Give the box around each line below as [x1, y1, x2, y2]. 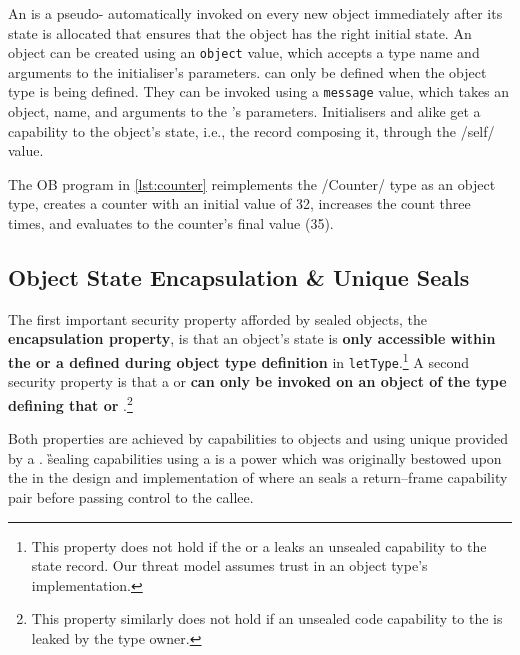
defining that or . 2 [8, 391, 133, 415]
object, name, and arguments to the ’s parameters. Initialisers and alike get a [8, 101, 481, 122]
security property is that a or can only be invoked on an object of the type [8, 371, 507, 392]
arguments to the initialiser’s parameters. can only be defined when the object [8, 61, 487, 82]
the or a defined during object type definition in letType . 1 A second [8, 349, 470, 372]
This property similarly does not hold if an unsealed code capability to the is [31, 608, 503, 629]
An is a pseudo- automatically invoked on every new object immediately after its [8, 3, 503, 23]
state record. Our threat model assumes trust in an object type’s [31, 555, 428, 576]
